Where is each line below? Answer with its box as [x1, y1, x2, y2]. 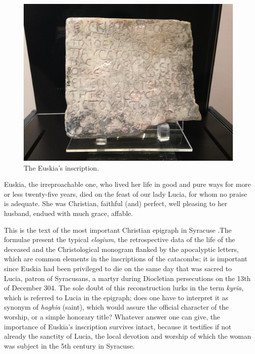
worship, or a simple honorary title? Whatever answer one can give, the [4, 311, 220, 321]
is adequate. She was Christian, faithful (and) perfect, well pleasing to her [4, 198, 227, 209]
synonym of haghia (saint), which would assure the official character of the [4, 302, 229, 312]
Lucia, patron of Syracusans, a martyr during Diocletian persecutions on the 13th [4, 273, 251, 283]
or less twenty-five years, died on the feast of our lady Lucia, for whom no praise [4, 188, 247, 199]
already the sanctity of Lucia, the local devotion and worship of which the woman [4, 331, 251, 341]
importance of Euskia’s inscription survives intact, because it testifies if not [4, 321, 231, 331]
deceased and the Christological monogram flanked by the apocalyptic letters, [4, 244, 239, 254]
